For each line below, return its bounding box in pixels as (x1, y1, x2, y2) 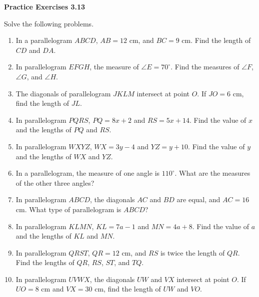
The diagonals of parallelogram (15, 88, 111, 98)
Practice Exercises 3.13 (4, 1, 85, 11)
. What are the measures (174, 168, 250, 178)
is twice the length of (160, 247, 225, 258)
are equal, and (176, 194, 220, 205)
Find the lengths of (15, 257, 74, 268)
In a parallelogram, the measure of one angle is (15, 168, 160, 178)
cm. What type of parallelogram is (15, 204, 121, 214)
